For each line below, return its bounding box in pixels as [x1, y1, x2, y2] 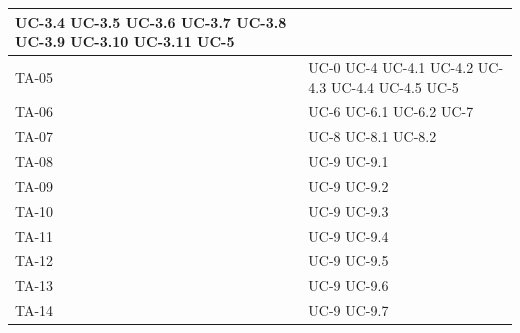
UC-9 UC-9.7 [308, 300, 389, 321]
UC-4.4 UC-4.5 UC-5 [330, 76, 459, 97]
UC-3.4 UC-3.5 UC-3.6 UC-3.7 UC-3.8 [15, 11, 287, 32]
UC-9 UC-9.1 [308, 151, 389, 172]
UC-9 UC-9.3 [308, 200, 389, 221]
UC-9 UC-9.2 [308, 175, 389, 196]
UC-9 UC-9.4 [308, 225, 389, 246]
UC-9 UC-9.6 [308, 275, 389, 296]
